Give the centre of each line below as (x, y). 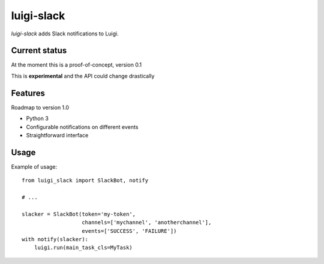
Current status (39, 51)
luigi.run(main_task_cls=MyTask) (83, 248)
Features (28, 93)
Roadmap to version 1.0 (40, 107)
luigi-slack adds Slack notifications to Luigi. (65, 34)
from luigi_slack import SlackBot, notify (85, 181)
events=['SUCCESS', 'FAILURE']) (129, 231)
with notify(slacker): (55, 239)
